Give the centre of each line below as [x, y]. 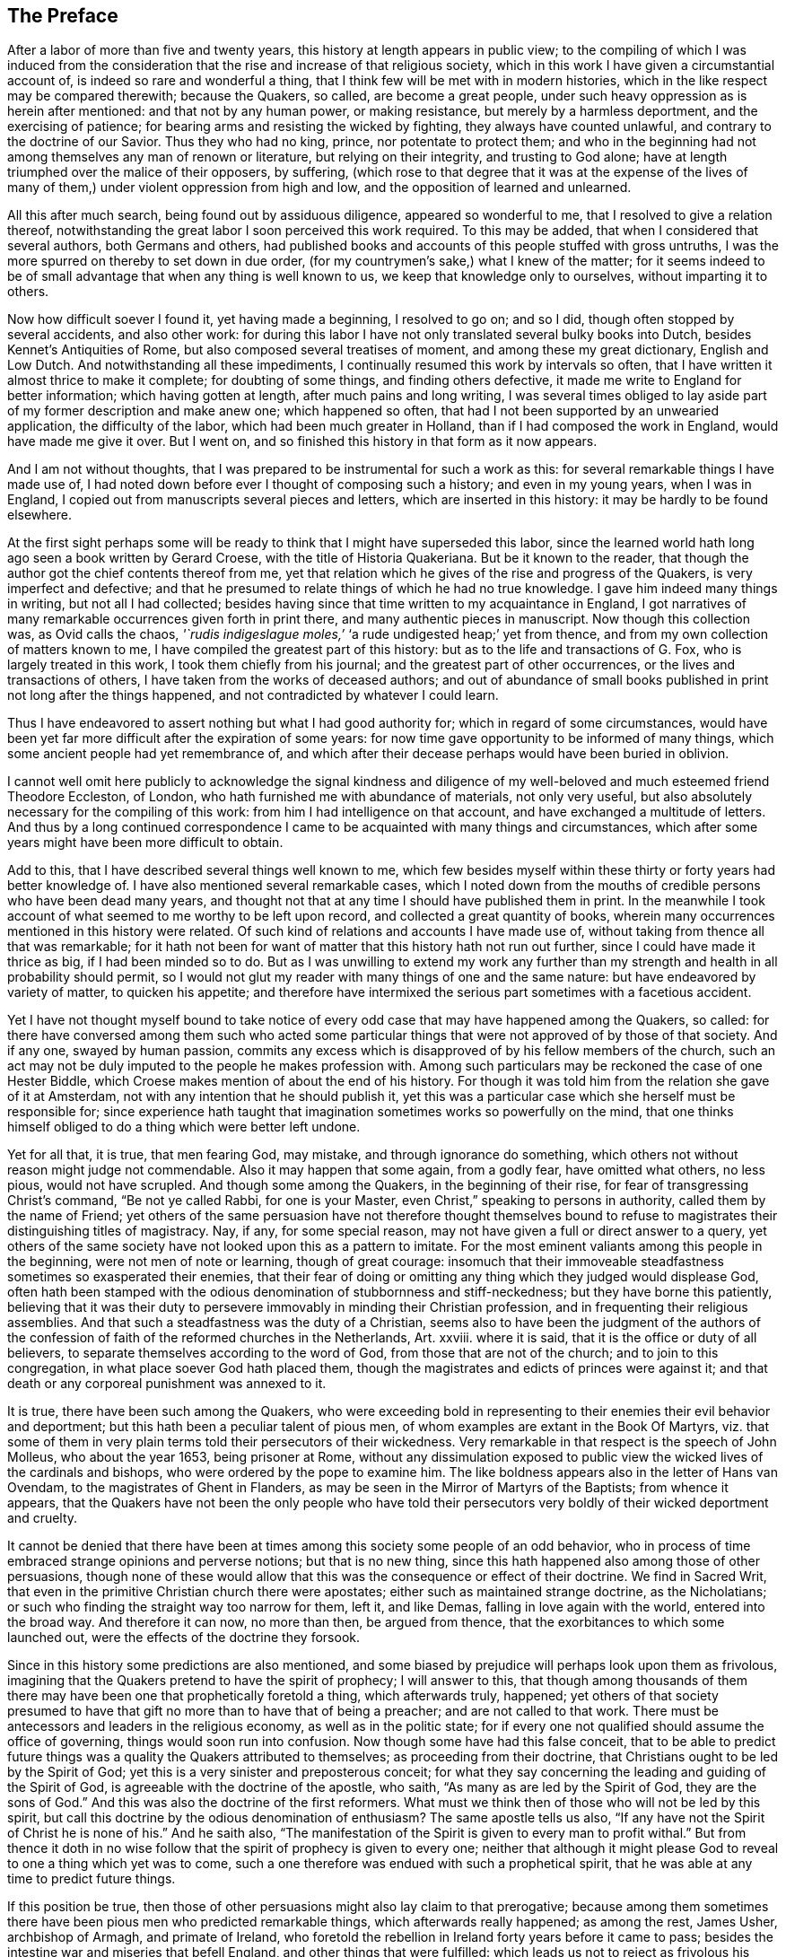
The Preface [63, 16]
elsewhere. [39, 515]
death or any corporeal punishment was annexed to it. [167, 1384]
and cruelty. [43, 1518]
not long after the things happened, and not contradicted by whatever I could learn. [253, 695]
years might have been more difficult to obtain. [145, 843]
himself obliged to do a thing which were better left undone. [184, 1127]
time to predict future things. [92, 1879]
